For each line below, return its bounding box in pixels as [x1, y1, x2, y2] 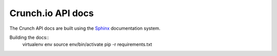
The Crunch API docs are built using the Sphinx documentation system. [9, 25, 161, 31]
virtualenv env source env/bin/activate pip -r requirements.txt [22, 41, 152, 47]
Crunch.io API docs [9, 8, 94, 19]
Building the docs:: [9, 34, 49, 40]
